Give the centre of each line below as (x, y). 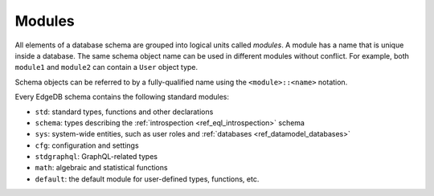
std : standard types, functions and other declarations (124, 112)
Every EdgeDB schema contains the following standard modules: (122, 97)
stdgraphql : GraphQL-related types (96, 157)
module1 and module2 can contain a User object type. (106, 67)
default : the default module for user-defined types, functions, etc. (147, 179)
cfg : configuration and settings (87, 145)
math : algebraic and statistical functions (101, 168)
